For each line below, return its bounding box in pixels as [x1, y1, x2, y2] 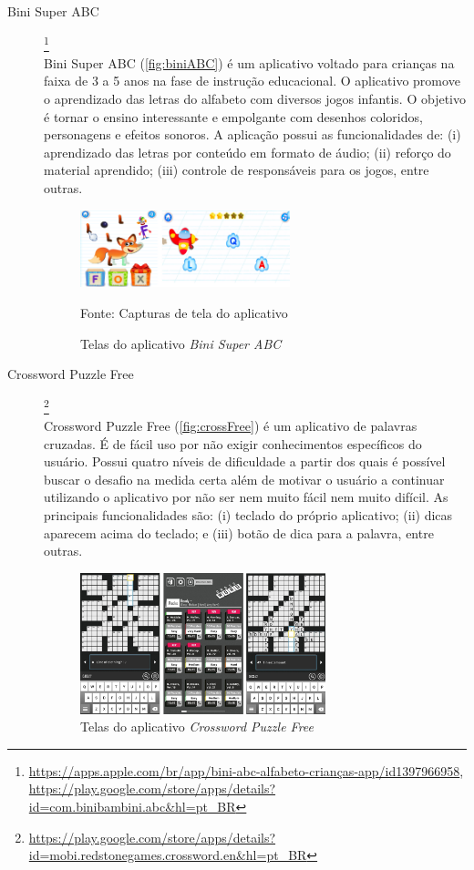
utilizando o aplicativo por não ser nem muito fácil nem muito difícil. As [44, 487, 448, 507]
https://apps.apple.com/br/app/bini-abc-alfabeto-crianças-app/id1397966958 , [28, 761, 464, 780]
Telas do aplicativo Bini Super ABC [80, 333, 282, 353]
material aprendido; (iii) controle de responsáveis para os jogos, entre [44, 160, 429, 179]
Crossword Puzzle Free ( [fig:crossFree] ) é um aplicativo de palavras [44, 416, 417, 435]
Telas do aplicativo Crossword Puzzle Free [80, 717, 314, 736]
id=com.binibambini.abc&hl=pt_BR [28, 797, 236, 816]
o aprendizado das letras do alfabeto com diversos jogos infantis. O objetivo [44, 89, 466, 108]
